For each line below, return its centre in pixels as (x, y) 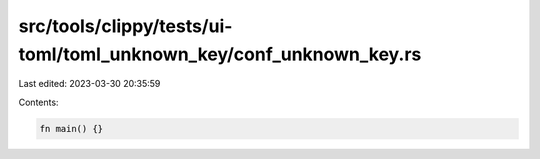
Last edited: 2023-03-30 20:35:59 (89, 84)
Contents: (38, 102)
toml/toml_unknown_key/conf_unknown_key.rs (220, 54)
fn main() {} (71, 128)
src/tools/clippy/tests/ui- (125, 26)
